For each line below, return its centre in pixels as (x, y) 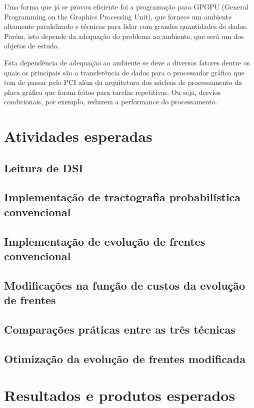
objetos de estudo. (32, 46)
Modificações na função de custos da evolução (125, 285)
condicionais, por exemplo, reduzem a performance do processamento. (111, 102)
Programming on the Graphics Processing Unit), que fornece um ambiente (118, 16)
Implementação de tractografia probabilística (122, 197)
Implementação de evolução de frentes (105, 241)
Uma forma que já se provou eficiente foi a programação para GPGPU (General (126, 6)
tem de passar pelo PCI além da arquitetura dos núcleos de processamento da (123, 82)
